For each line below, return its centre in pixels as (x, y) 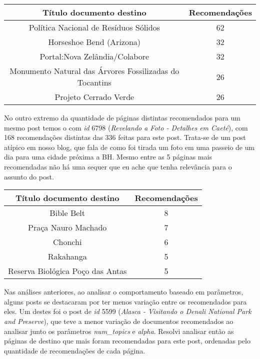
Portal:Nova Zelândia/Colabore (94, 56)
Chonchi (67, 242)
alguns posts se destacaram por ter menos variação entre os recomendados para (125, 301)
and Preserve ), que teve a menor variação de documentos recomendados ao (119, 321)
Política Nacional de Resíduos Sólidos (94, 27)
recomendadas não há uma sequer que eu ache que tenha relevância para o (118, 166)
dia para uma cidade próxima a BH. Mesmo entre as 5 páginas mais (108, 157)
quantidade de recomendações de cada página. (75, 350)
